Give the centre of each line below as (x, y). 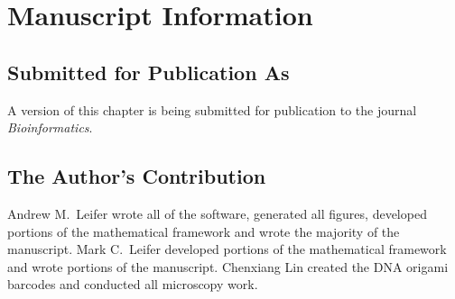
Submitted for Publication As (149, 72)
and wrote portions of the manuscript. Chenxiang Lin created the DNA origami (228, 266)
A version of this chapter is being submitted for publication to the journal (212, 109)
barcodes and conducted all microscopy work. (133, 284)
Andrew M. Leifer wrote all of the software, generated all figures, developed (217, 213)
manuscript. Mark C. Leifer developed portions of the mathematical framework (227, 249)
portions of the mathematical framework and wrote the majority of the (204, 231)
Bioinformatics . (50, 127)
